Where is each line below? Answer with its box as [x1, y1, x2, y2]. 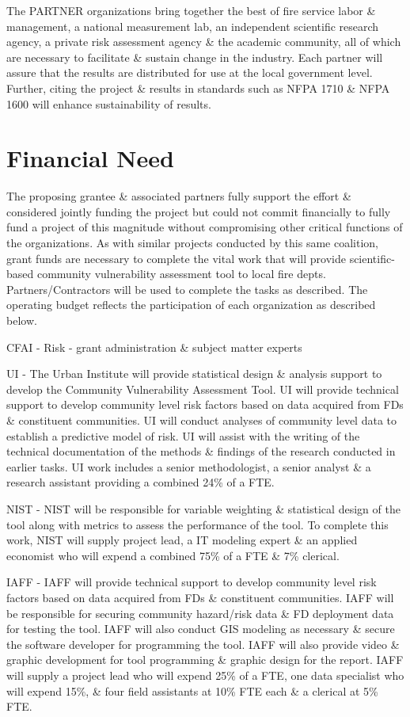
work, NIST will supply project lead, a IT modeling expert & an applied [6, 532, 358, 548]
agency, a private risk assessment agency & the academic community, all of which [6, 33, 401, 50]
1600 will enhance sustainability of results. [6, 95, 211, 112]
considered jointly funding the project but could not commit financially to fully [6, 203, 391, 219]
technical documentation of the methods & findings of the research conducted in [6, 443, 396, 460]
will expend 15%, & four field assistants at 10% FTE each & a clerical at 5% [6, 682, 378, 699]
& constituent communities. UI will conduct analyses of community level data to [6, 412, 397, 428]
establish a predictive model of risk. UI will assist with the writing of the [6, 427, 360, 444]
